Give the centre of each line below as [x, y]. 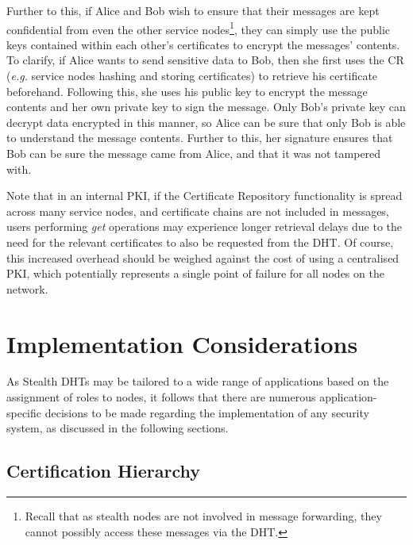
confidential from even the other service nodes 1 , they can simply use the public [199, 28]
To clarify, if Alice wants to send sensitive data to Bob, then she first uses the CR [205, 60]
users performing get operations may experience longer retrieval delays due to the [205, 226]
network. [27, 288]
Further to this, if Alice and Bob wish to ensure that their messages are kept [193, 10]
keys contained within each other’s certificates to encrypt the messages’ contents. [203, 44]
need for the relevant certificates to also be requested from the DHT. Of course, [200, 242]
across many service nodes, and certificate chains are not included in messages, [198, 211]
